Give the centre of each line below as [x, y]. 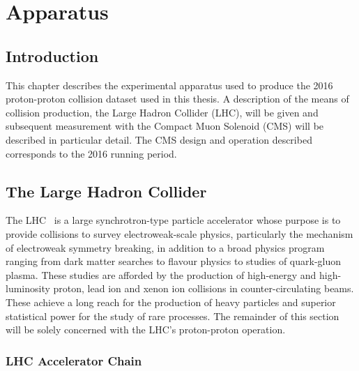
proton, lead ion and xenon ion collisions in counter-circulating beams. [204, 288]
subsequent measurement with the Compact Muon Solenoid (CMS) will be [165, 126]
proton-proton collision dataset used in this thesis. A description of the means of [177, 99]
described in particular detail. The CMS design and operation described [159, 139]
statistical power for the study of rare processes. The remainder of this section [173, 316]
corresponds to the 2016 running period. [91, 153]
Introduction [52, 55]
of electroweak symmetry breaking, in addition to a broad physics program [165, 247]
